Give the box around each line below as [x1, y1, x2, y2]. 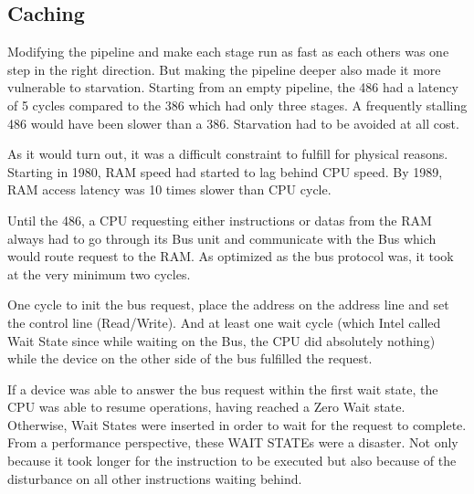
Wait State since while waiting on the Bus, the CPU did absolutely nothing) [7, 331, 436, 350]
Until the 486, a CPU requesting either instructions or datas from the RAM [7, 210, 432, 229]
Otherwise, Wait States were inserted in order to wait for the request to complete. [7, 415, 467, 434]
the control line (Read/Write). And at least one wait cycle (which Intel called [7, 312, 441, 331]
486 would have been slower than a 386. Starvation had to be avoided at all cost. [7, 113, 459, 132]
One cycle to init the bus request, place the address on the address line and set [7, 295, 449, 314]
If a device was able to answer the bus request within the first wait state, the [7, 379, 438, 398]
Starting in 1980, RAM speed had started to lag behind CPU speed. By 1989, [7, 162, 443, 181]
